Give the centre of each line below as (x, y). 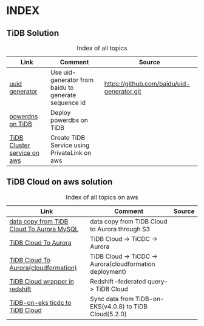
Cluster (20, 145)
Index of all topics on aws (102, 197)
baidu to (62, 87)
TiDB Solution (33, 33)
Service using (70, 145)
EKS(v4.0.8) (108, 306)
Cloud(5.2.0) (109, 314)
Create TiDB (68, 138)
